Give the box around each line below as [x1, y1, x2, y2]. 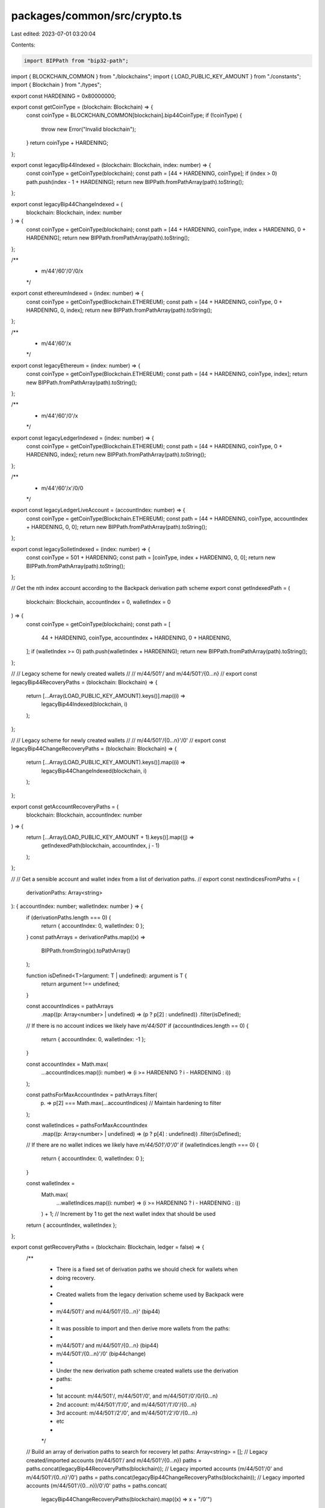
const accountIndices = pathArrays [26, 1002, 114, 1010]
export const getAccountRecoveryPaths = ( [11, 803, 119, 810]
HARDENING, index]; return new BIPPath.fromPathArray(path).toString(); [26, 451, 206, 458]
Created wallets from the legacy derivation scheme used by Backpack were [56, 1291, 244, 1298]
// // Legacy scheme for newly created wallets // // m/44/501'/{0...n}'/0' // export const [11, 737, 226, 744]
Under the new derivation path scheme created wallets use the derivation [56, 1367, 239, 1374]
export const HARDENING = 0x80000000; [11, 92, 117, 100]
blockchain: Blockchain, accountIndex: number [26, 811, 143, 819]
